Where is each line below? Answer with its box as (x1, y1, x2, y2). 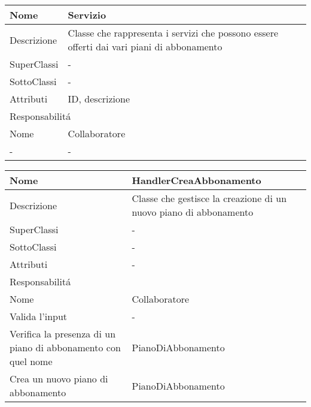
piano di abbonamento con (10, 340, 121, 354)
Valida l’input (10, 309, 68, 323)
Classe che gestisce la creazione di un (132, 191, 287, 205)
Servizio (68, 8, 106, 22)
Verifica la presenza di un (10, 327, 116, 340)
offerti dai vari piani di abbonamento (68, 40, 222, 53)
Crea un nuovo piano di (10, 372, 108, 385)
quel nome (10, 354, 53, 368)
